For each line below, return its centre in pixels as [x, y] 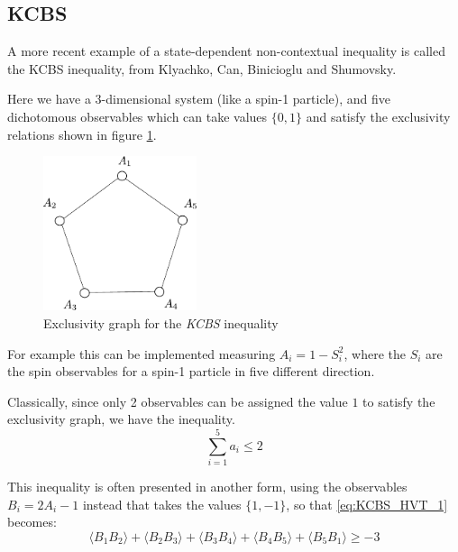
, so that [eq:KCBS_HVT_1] [367, 504]
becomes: [32, 522]
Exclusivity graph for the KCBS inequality [161, 322]
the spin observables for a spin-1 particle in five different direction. [191, 371]
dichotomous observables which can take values [137, 116]
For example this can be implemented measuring [142, 353]
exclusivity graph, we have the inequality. [121, 419]
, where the [375, 353]
